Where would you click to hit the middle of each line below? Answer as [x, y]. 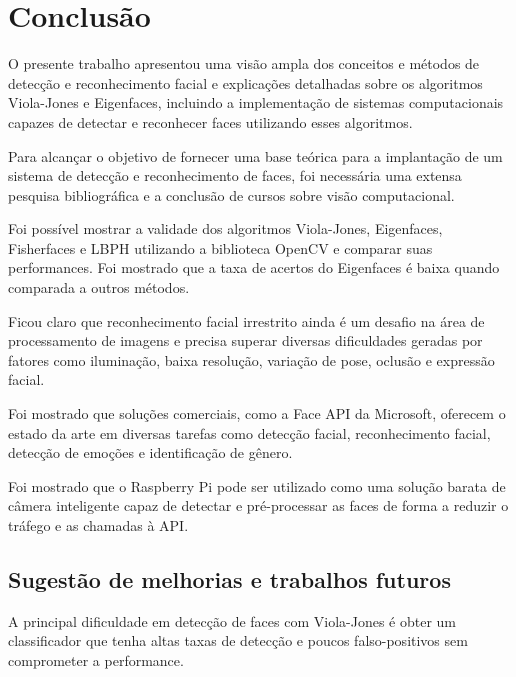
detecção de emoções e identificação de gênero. [150, 452]
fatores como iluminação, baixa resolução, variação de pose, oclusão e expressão [251, 359]
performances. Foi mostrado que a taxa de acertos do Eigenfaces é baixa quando [254, 267]
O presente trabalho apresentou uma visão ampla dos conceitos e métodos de [244, 63]
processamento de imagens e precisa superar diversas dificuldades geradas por [245, 340]
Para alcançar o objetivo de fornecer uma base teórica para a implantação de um [255, 155]
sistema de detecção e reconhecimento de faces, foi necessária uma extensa [235, 175]
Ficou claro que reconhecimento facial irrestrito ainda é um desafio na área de [246, 320]
